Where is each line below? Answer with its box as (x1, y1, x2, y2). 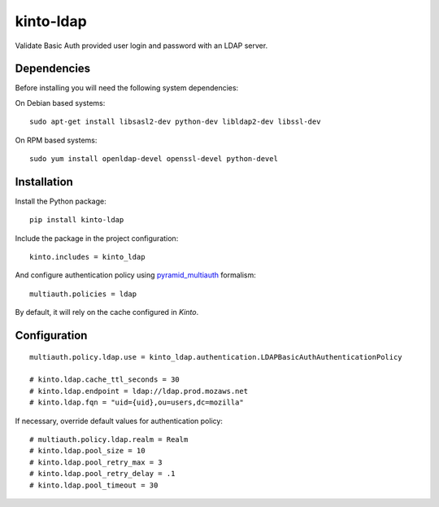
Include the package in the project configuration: (15, 233, 179, 243)
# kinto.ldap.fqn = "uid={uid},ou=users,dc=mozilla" (29, 398, 244, 407)
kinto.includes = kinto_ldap (29, 252, 146, 262)
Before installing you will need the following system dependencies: (15, 83, 239, 93)
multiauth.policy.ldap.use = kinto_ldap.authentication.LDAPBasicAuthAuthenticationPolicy (29, 352, 402, 361)
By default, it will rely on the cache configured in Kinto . (15, 308, 199, 317)
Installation (15, 175, 73, 189)
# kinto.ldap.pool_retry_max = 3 (29, 457, 163, 467)
